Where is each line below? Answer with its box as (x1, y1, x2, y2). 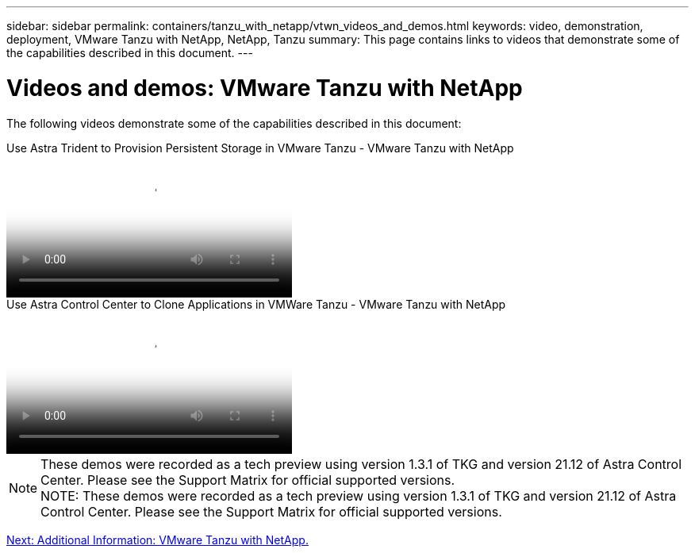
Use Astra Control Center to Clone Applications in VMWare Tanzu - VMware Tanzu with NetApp (6, 297, 506, 311)
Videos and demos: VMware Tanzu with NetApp (6, 74, 523, 102)
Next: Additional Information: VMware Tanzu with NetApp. (6, 532, 309, 547)
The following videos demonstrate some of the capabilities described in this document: (6, 116, 462, 130)
